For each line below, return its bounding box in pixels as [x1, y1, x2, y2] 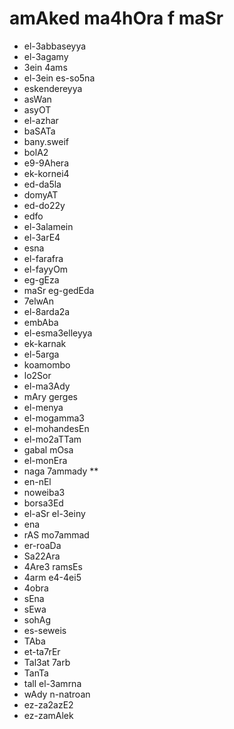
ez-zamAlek [23, 709, 74, 721]
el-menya [23, 401, 64, 413]
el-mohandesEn [23, 422, 90, 434]
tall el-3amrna [23, 677, 82, 689]
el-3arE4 [23, 231, 61, 243]
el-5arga [23, 348, 60, 360]
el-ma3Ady [23, 380, 71, 392]
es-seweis [23, 624, 67, 636]
